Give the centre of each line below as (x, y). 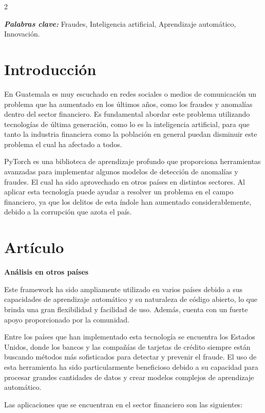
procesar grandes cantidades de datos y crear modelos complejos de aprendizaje (129, 377)
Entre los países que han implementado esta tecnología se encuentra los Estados (130, 337)
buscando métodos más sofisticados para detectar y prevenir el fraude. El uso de (130, 357)
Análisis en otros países (46, 272)
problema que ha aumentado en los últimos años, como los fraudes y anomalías (128, 104)
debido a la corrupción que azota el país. (68, 212)
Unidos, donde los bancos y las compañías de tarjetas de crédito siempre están (127, 346)
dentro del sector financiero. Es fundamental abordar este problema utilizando (127, 114)
